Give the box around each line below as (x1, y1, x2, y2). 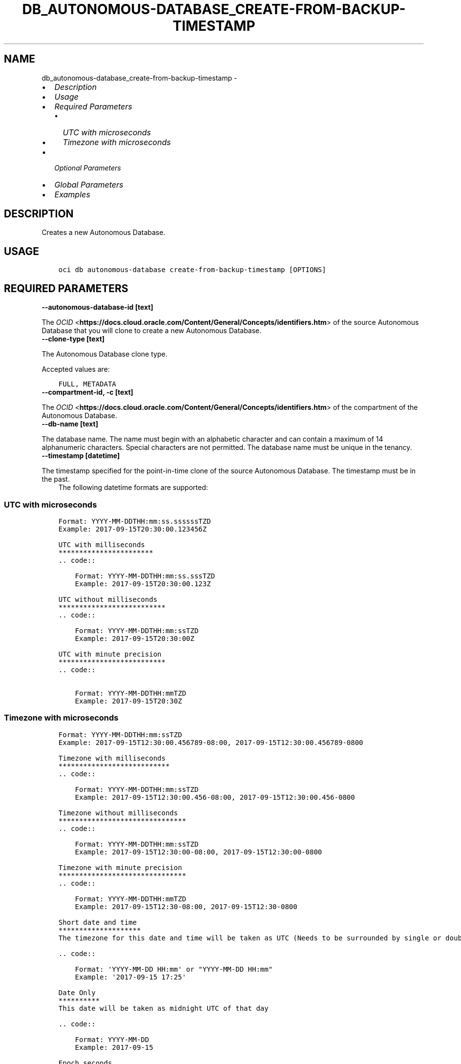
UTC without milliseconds (58, 595, 158, 603)
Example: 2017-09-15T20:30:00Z (75, 634, 194, 642)
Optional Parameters (54, 163, 121, 172)
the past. (42, 475, 70, 484)
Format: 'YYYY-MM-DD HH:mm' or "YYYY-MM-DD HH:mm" (75, 965, 273, 973)
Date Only (58, 988, 96, 997)
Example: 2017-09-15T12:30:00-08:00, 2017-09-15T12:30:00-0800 (75, 848, 322, 856)
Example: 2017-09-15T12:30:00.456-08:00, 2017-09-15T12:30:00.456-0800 (75, 793, 355, 801)
